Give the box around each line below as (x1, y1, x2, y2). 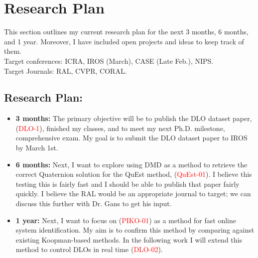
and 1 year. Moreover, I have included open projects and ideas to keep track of (4, 36, 244, 46)
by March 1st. (15, 142, 58, 153)
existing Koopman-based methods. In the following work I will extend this (15, 234, 242, 245)
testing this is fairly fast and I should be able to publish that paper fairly (15, 178, 240, 189)
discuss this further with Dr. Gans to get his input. (15, 198, 172, 209)
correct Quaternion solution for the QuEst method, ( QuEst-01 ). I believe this (15, 169, 252, 179)
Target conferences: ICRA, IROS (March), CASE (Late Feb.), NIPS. (4, 55, 214, 66)
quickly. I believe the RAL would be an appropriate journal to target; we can (15, 188, 251, 199)
